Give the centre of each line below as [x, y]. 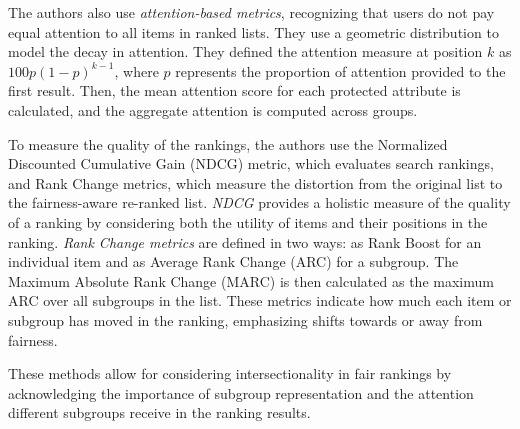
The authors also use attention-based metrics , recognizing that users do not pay [251, 12]
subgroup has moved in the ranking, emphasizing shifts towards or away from [245, 319]
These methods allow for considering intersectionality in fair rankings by [230, 373]
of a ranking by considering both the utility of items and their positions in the [248, 221]
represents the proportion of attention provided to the [340, 70]
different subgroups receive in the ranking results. [159, 412]
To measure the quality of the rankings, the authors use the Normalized [228, 143]
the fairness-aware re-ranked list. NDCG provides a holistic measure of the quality [259, 202]
